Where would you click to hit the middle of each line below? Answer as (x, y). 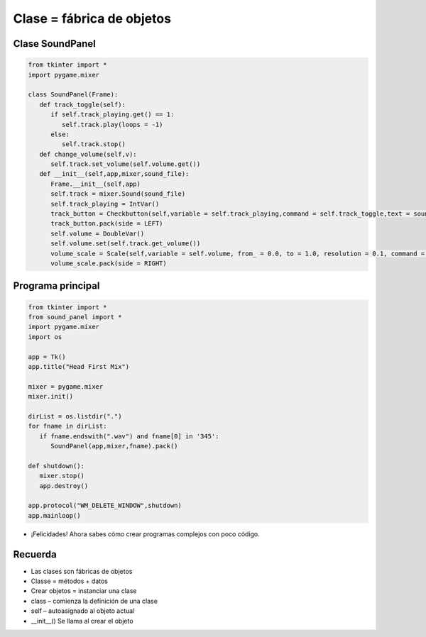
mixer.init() (51, 397)
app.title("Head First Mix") (79, 366)
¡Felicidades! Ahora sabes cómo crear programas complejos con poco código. (146, 534)
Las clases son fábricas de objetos (82, 571)
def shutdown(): (56, 466)
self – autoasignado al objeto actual (83, 611)
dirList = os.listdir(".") (75, 416)
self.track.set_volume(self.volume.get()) (126, 164)
